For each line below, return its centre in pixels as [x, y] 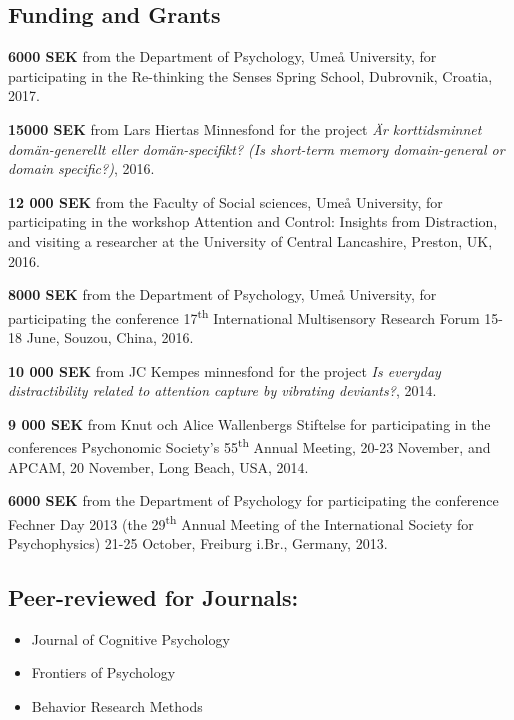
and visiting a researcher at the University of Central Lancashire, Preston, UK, [250, 240]
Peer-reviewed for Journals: [153, 597]
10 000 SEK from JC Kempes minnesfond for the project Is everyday [224, 370]
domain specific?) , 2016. [81, 168]
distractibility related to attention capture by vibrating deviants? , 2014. [222, 390]
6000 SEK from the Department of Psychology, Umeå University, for [222, 56]
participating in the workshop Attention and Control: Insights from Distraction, [253, 221]
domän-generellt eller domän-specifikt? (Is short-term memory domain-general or [256, 148]
